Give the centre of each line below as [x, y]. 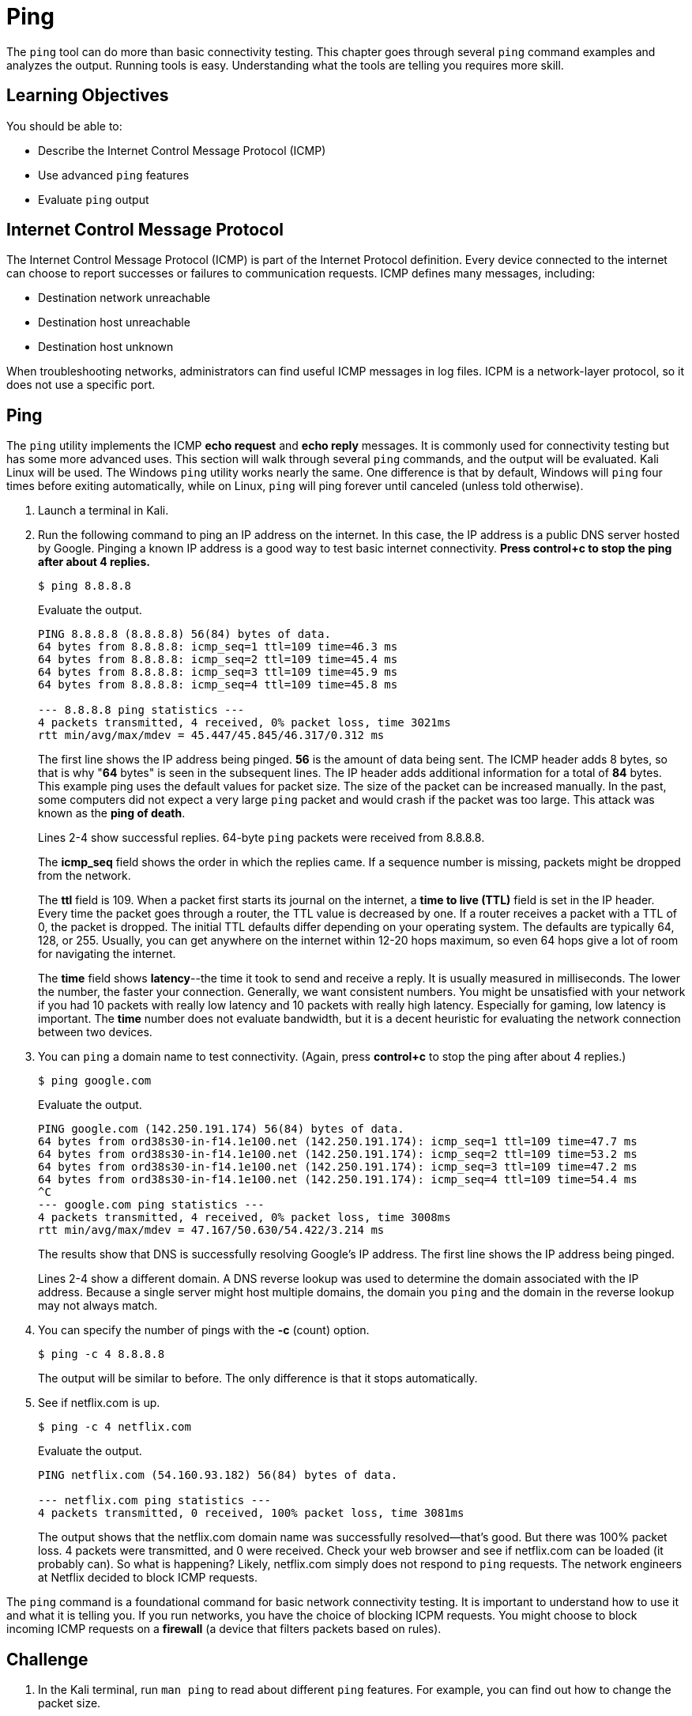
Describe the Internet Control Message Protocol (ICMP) [182, 150]
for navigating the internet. [107, 954]
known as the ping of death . [112, 813]
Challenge [47, 1659]
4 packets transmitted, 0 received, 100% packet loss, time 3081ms [251, 1513]
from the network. [85, 876]
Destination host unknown [106, 347]
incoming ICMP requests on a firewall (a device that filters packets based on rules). [224, 1629]
